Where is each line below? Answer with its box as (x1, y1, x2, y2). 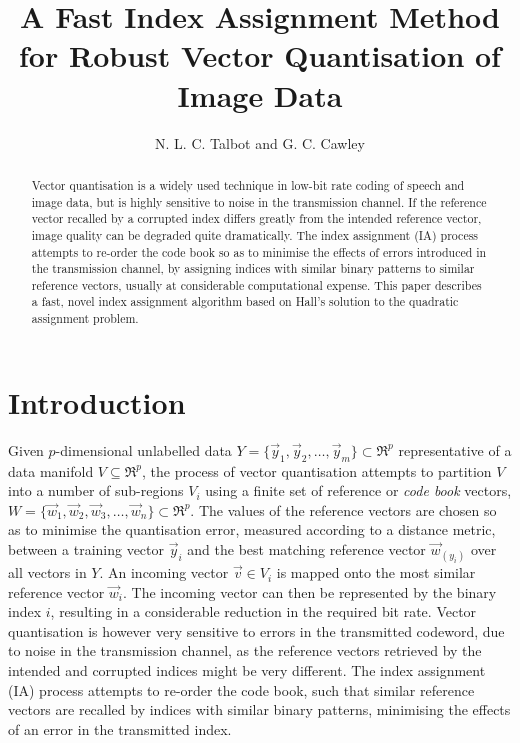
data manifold (8, 460, 94, 481)
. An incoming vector (99, 562, 229, 583)
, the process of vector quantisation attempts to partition (142, 460, 492, 481)
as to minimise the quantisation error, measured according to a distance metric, (8, 519, 496, 540)
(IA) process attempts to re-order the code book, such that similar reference (8, 679, 475, 700)
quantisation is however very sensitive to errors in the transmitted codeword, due (8, 620, 505, 641)
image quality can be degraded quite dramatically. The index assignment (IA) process (31, 226, 479, 243)
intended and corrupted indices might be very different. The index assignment (8, 660, 486, 681)
